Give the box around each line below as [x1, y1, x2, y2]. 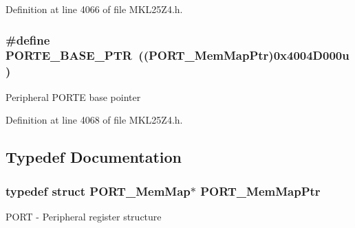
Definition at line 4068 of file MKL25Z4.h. [6, 113, 183, 127]
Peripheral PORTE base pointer [6, 89, 141, 104]
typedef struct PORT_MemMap [6, 182, 191, 199]
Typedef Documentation [6, 146, 182, 168]
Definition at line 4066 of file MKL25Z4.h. [6, 2, 183, 16]
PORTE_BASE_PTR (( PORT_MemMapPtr [6, 47, 269, 64]
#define [6, 31, 50, 48]
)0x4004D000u [268, 47, 349, 64]
